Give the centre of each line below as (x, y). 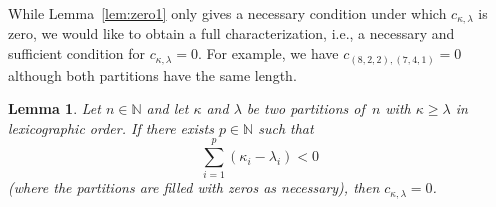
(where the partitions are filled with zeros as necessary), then (194, 187)
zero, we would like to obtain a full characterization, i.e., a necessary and (231, 33)
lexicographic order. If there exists (111, 127)
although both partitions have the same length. (152, 74)
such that (286, 127)
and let (167, 108)
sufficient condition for (77, 53)
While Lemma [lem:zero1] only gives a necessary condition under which (227, 13)
